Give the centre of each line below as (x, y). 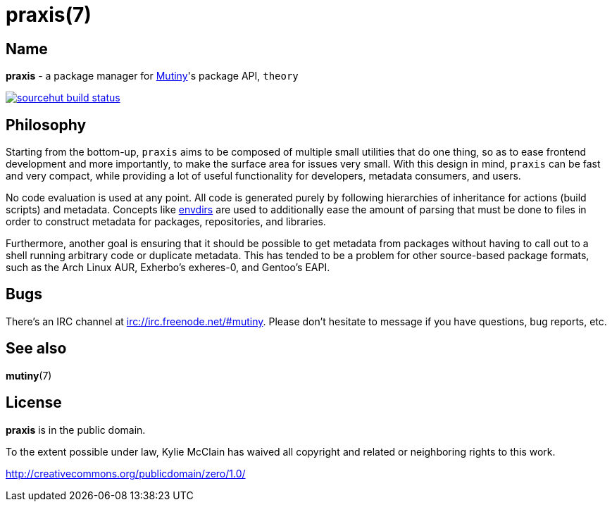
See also (36, 349)
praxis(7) (49, 15)
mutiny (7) (29, 375)
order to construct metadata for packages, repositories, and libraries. (166, 222)
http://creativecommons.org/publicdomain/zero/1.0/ (126, 473)
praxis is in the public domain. (76, 430)
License (34, 403)
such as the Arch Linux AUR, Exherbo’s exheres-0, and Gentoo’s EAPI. (168, 268)
